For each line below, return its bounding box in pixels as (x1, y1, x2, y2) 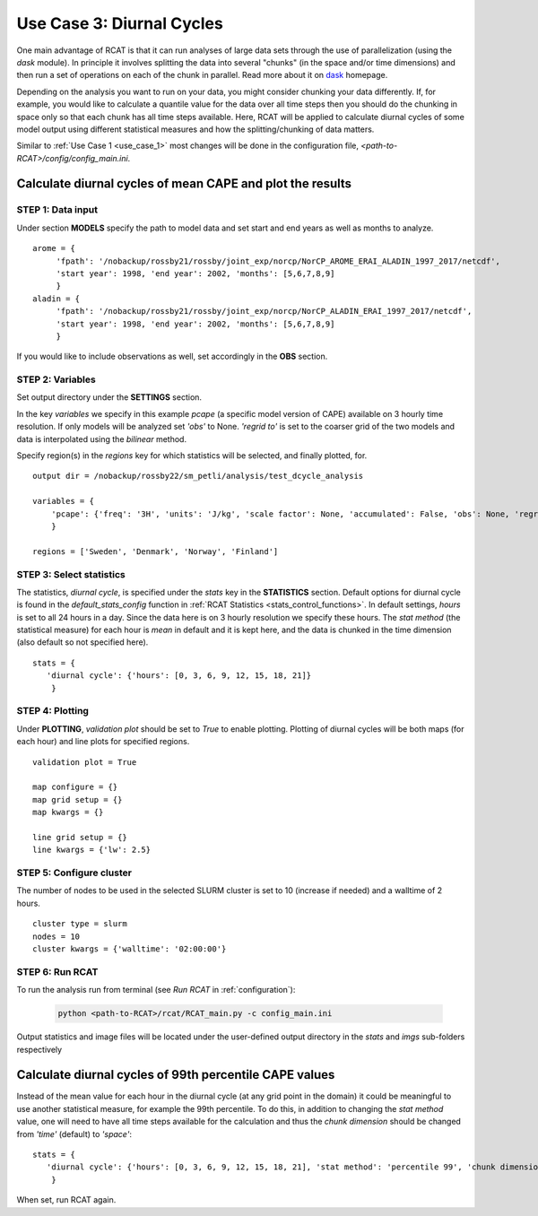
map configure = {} (32, 782, 118, 793)
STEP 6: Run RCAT (16, 965, 99, 977)
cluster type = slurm (32, 919, 127, 929)
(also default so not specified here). (16, 637, 149, 647)
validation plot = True (32, 757, 137, 767)
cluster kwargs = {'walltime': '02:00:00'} (32, 944, 227, 954)
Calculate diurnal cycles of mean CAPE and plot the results (16, 176, 352, 192)
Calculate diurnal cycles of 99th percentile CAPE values (16, 1067, 335, 1082)
